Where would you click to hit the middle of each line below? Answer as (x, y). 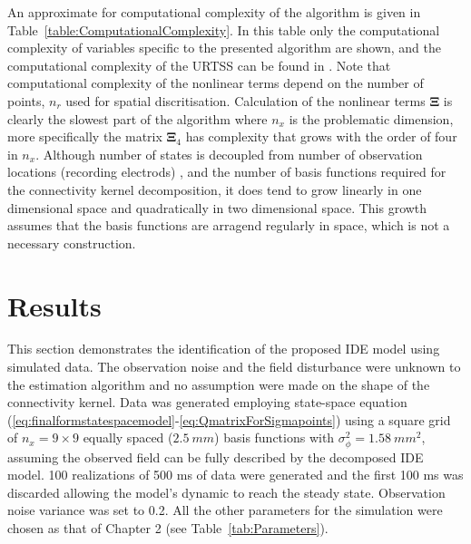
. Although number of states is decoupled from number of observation (229, 154)
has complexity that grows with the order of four (321, 136)
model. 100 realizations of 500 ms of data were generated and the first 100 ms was (235, 475)
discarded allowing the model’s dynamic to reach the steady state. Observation (226, 492)
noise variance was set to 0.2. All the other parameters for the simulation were (225, 510)
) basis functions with (275, 437)
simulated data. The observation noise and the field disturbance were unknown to (234, 367)
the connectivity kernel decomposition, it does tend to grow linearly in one (215, 189)
